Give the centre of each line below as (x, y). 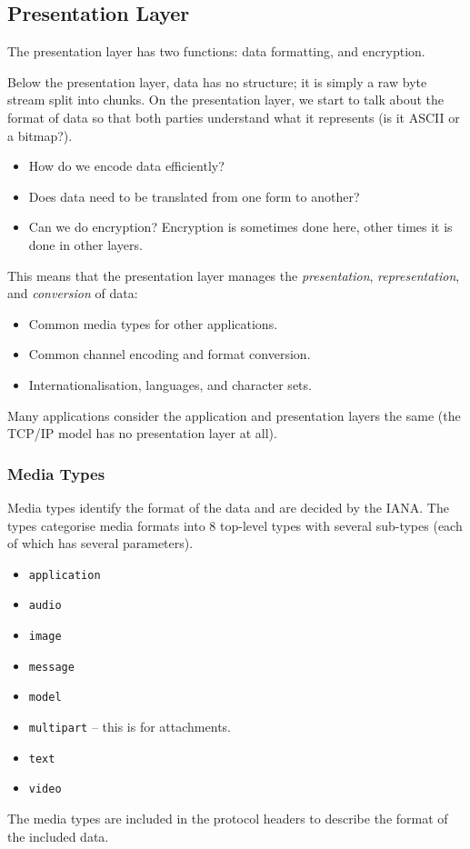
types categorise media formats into (106, 525)
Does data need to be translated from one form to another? (194, 196)
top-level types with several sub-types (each (341, 525)
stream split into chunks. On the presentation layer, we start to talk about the (226, 100)
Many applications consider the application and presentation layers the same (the (234, 415)
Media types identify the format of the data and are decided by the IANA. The (228, 507)
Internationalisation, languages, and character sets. (170, 384)
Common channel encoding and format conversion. (170, 354)
